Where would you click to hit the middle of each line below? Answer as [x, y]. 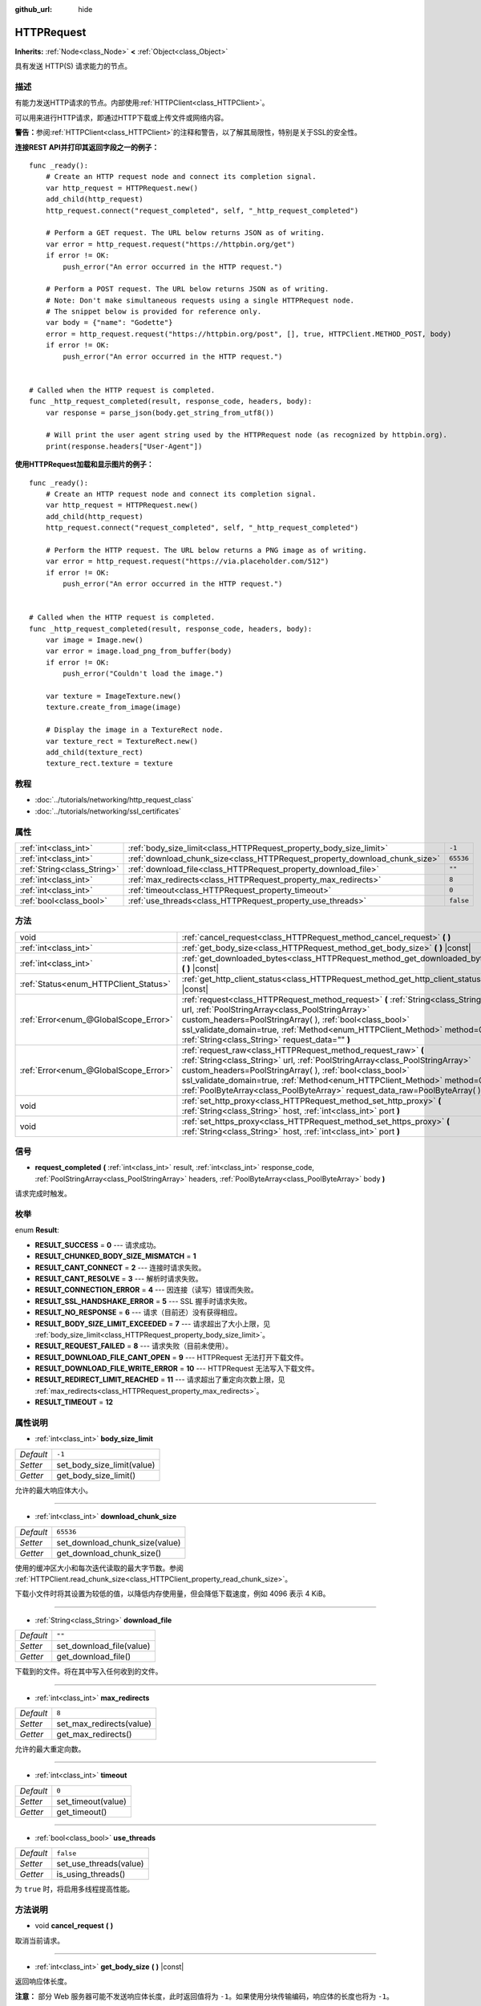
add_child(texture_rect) [94, 752]
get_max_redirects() [94, 1734]
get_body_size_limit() [96, 1475]
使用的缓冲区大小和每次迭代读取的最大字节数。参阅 [99, 1568]
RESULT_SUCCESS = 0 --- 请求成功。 [97, 1245]
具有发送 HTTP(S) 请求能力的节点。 [73, 66]
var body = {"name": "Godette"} [109, 323]
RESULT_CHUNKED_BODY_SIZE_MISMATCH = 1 [115, 1257]
